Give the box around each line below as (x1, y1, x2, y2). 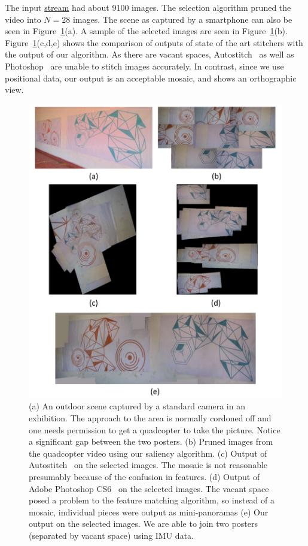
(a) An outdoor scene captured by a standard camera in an (29, 400, 245, 412)
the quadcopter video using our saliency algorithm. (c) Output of (29, 447, 267, 459)
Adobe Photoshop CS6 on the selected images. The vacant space (29, 482, 269, 494)
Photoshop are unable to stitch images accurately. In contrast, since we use (5, 59, 284, 72)
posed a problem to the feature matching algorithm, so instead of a (29, 494, 275, 506)
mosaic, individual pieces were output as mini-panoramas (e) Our (29, 505, 269, 518)
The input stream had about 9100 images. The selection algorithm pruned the (5, 1, 291, 13)
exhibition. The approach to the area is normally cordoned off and (29, 411, 272, 424)
